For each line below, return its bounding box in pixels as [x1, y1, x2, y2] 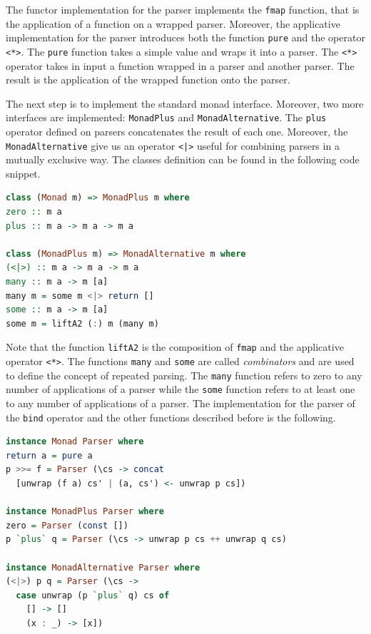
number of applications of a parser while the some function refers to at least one [6, 382, 355, 397]
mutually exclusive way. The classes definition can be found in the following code [6, 152, 360, 167]
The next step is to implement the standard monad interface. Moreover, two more [6, 96, 364, 111]
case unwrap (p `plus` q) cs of [16, 590, 170, 600]
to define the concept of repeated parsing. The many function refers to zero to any [6, 367, 362, 382]
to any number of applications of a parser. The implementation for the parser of [6, 396, 355, 410]
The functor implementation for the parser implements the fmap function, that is [6, 2, 360, 16]
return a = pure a [6, 450, 93, 461]
